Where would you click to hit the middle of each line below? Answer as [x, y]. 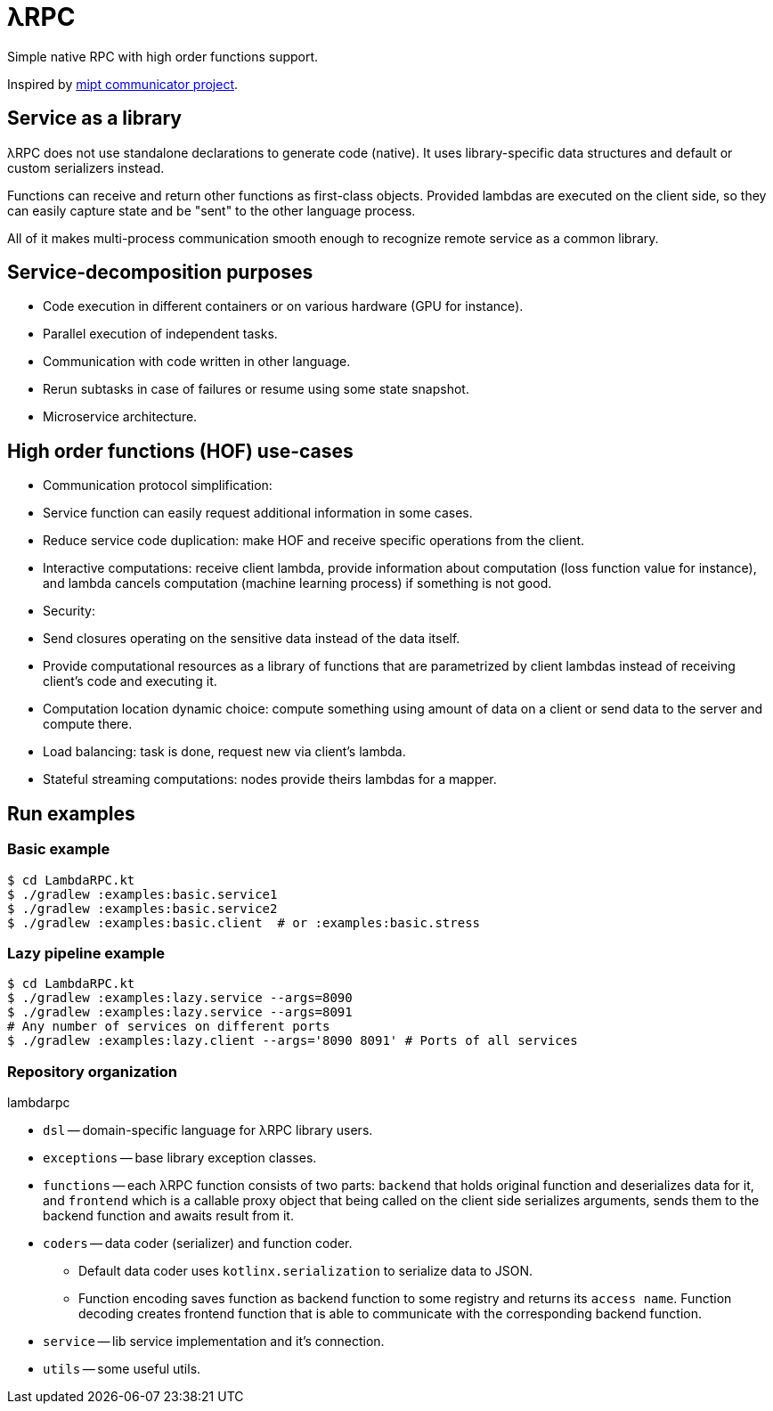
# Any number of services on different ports [169, 1027]
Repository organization [92, 1071]
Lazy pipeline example [86, 953]
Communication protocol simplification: [158, 485]
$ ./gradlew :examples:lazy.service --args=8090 [180, 998]
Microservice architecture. [120, 417]
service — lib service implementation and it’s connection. [214, 1341]
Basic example [59, 849]
